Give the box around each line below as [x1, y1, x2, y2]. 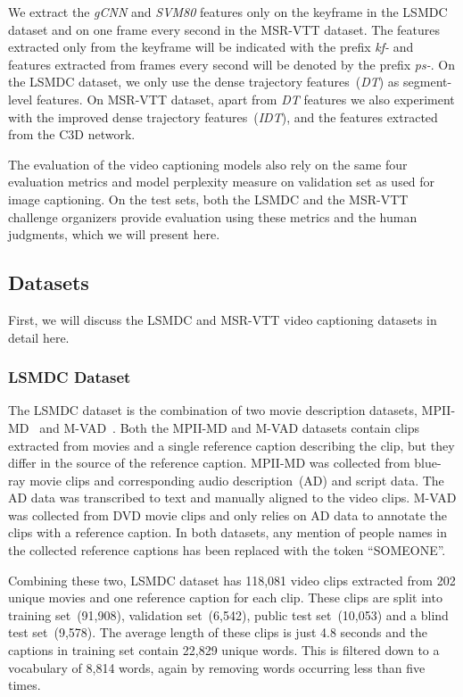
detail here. [8, 328, 70, 346]
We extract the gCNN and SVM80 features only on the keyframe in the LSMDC [8, 3, 448, 21]
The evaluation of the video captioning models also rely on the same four [8, 154, 408, 173]
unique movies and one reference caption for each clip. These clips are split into [8, 588, 442, 607]
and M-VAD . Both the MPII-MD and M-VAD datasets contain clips [39, 418, 420, 436]
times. [8, 676, 41, 694]
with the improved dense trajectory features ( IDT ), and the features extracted [8, 107, 438, 126]
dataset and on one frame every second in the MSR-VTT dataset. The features [8, 20, 440, 38]
